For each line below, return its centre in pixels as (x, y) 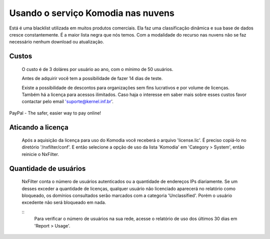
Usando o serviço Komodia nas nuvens (92, 13)
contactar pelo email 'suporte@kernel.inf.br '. (67, 101)
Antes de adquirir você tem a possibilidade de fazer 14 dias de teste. (92, 78)
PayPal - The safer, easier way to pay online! (55, 113)
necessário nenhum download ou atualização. (57, 42)
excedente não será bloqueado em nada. (64, 202)
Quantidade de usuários (47, 168)
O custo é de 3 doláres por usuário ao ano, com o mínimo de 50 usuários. (97, 69)
